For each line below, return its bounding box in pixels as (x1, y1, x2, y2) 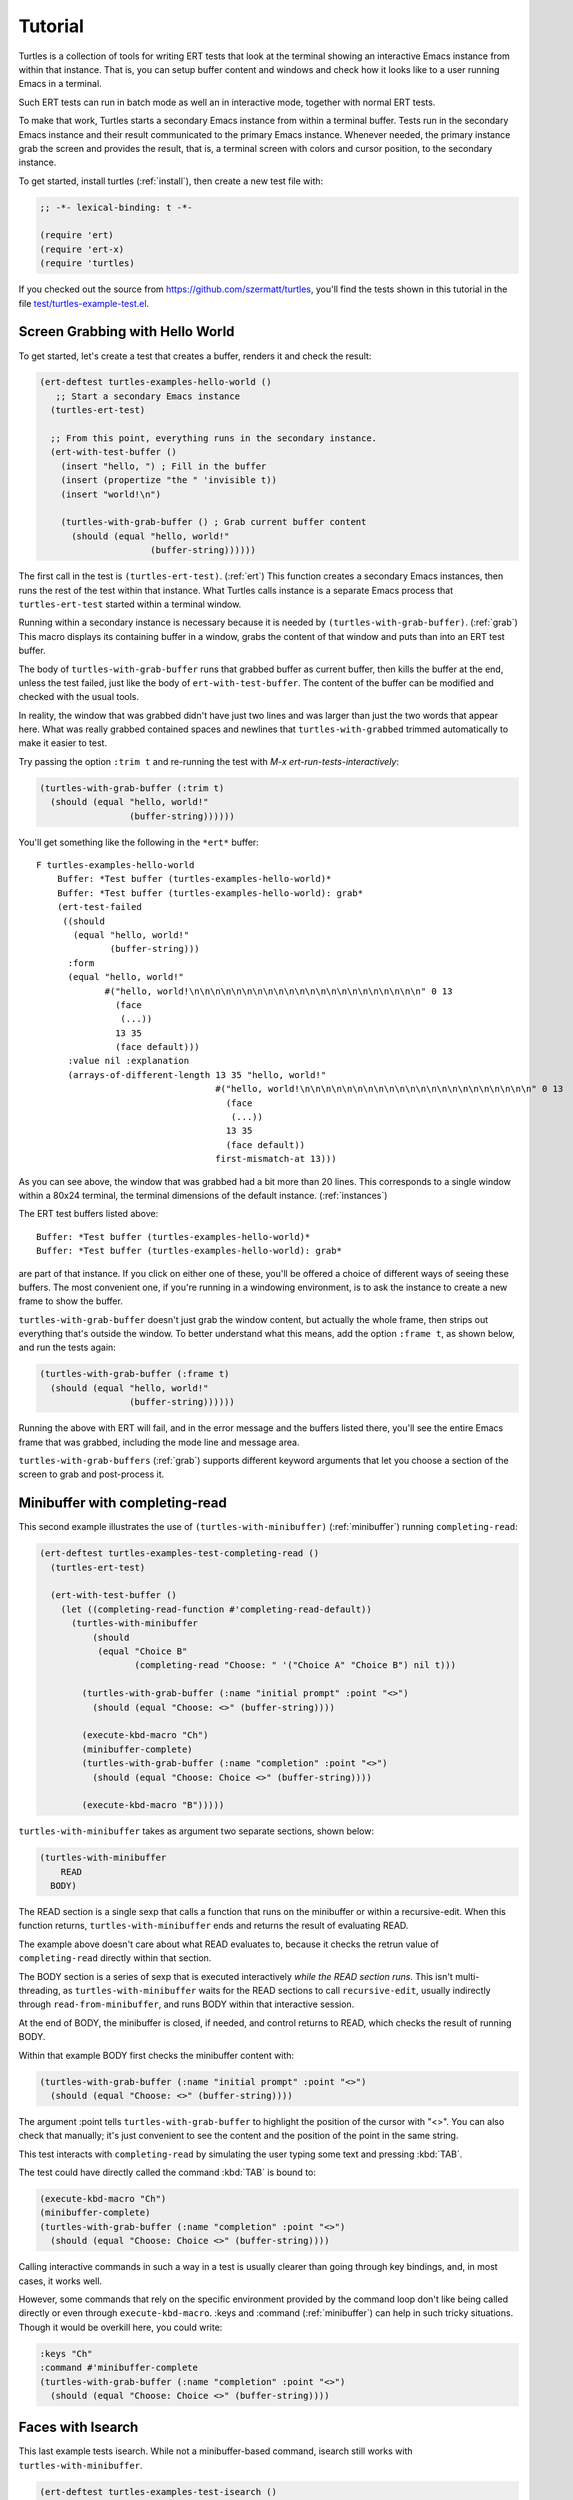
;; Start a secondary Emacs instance (55, 390, 240, 402)
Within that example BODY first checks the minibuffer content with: (18, 2049, 295, 2061)
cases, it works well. (18, 2275, 103, 2287)
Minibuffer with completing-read (18, 1495, 227, 1512)
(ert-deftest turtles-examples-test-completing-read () (39, 1548, 320, 1559)
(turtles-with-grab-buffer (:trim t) (39, 782, 225, 794)
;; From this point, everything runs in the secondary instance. (50, 433, 378, 444)
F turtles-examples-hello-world (36, 859, 195, 870)
